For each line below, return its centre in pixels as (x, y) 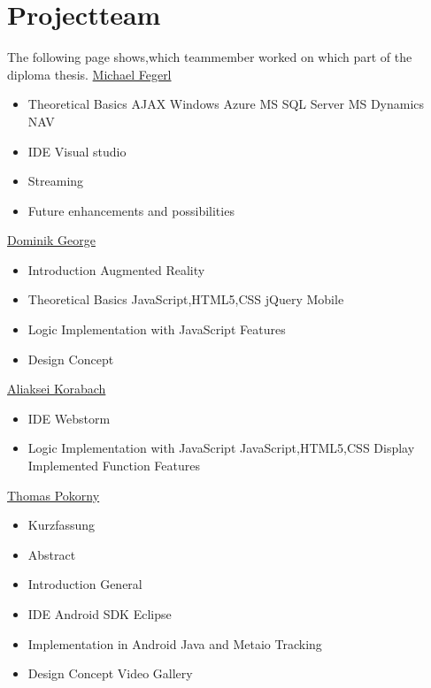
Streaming (56, 181)
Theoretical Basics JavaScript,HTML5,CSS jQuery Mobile (186, 299)
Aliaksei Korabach (57, 389)
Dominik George (51, 240)
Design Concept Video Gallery (110, 673)
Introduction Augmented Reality (116, 269)
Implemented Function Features (114, 466)
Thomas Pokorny (54, 495)
